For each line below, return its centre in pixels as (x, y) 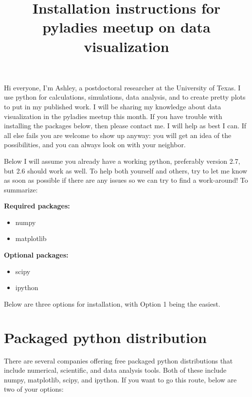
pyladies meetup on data (126, 27)
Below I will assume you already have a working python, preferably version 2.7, (122, 161)
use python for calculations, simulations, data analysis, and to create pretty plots (125, 97)
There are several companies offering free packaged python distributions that (118, 360)
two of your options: (34, 389)
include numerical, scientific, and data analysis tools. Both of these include (115, 370)
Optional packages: (36, 255)
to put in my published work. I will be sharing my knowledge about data (113, 106)
